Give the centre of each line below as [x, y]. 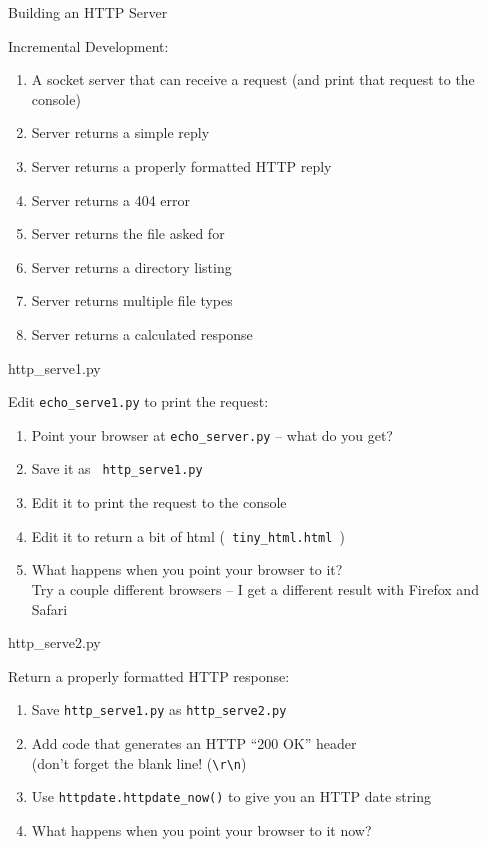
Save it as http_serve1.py [117, 468]
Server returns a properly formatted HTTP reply [181, 165]
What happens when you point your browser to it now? [201, 829]
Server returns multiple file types [132, 300]
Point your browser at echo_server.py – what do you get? [212, 434]
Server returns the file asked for [128, 233]
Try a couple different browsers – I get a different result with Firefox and [255, 588]
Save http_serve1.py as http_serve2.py [159, 709]
